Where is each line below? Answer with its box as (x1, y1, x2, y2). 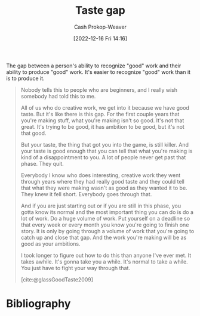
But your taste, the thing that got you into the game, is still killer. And (20, 141, 189, 148)
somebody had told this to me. (20, 92, 96, 100)
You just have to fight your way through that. (20, 264, 130, 271)
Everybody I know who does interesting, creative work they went (20, 171, 181, 179)
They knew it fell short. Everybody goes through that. (20, 190, 152, 197)
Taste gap (75, 4, 125, 17)
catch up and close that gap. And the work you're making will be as (20, 234, 187, 241)
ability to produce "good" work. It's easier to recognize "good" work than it (6, 68, 191, 75)
